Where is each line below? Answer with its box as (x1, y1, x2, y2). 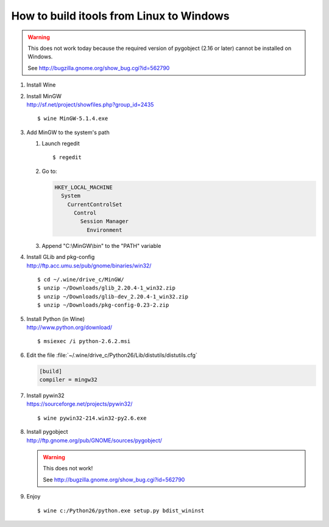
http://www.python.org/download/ (26, 324, 113, 331)
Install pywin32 (26, 392, 65, 399)
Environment (86, 226, 122, 233)
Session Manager (80, 218, 129, 225)
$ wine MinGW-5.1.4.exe (37, 115, 108, 122)
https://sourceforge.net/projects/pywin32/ (26, 400, 133, 408)
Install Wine (26, 81, 56, 88)
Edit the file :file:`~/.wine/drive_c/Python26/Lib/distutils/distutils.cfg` (26, 351, 197, 359)
